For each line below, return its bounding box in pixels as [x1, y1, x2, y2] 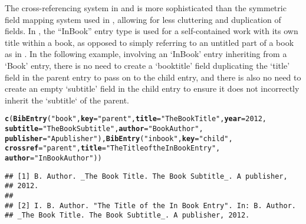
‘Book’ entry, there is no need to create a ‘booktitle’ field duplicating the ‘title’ [5, 59, 290, 71]
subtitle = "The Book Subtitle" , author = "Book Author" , [5, 125, 203, 133]
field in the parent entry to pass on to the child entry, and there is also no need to [5, 71, 301, 83]
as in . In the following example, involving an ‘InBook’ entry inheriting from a [5, 48, 287, 60]
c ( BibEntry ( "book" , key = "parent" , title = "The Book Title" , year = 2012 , [5, 115, 267, 123]
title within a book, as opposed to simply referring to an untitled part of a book [5, 36, 294, 48]
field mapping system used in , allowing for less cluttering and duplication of [5, 13, 281, 25]
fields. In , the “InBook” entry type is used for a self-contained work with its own [5, 25, 298, 37]
